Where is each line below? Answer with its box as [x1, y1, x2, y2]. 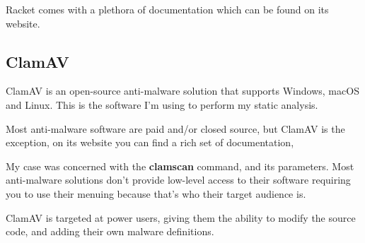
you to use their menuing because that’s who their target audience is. [6, 186, 306, 201]
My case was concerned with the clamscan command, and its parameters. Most [6, 158, 354, 173]
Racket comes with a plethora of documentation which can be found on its [6, 2, 329, 16]
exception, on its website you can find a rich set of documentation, [6, 135, 294, 150]
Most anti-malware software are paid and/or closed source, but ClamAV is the [6, 121, 345, 136]
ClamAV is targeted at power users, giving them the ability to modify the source [6, 210, 356, 225]
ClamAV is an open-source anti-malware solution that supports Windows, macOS [6, 83, 359, 98]
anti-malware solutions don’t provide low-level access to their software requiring [6, 172, 351, 187]
